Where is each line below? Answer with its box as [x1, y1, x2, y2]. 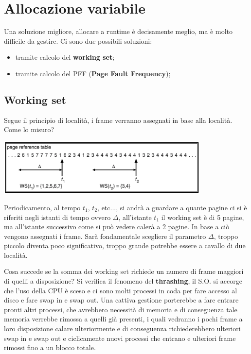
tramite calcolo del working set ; [15, 52, 115, 62]
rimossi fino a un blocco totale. [4, 342, 96, 353]
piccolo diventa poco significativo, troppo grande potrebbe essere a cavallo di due [4, 240, 246, 251]
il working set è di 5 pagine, [161, 212, 244, 222]
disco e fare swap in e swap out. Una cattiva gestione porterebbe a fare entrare [4, 295, 239, 305]
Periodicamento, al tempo [4, 202, 81, 212]
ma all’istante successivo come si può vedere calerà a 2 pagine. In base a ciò [4, 221, 230, 232]
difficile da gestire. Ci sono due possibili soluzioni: [4, 35, 152, 46]
